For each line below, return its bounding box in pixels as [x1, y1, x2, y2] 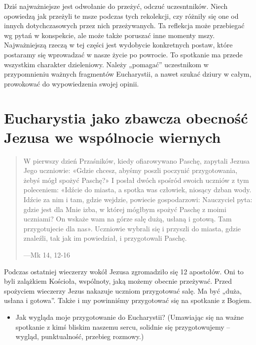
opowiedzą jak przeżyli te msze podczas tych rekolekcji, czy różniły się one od [4, 10, 239, 21]
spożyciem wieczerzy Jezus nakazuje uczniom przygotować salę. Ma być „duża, [4, 285, 242, 296]
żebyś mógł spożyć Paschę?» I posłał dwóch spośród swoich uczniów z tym [23, 174, 249, 185]
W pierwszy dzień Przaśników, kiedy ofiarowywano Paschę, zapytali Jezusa [23, 155, 250, 166]
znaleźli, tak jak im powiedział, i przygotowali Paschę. [23, 233, 187, 243]
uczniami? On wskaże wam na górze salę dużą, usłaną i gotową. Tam [23, 214, 232, 224]
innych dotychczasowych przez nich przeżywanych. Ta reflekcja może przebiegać [4, 20, 245, 31]
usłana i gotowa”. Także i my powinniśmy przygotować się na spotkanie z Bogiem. [4, 295, 252, 305]
